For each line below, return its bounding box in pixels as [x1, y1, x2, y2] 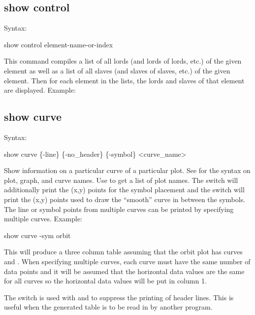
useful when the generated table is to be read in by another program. [4, 302, 213, 312]
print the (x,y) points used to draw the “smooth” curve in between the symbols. [4, 194, 246, 204]
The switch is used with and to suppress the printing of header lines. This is [4, 292, 234, 302]
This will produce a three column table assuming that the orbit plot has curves [4, 246, 243, 257]
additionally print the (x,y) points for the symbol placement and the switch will [4, 184, 245, 195]
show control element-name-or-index [4, 39, 113, 49]
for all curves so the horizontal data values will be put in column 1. [4, 276, 207, 286]
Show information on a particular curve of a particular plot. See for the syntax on [4, 165, 251, 175]
